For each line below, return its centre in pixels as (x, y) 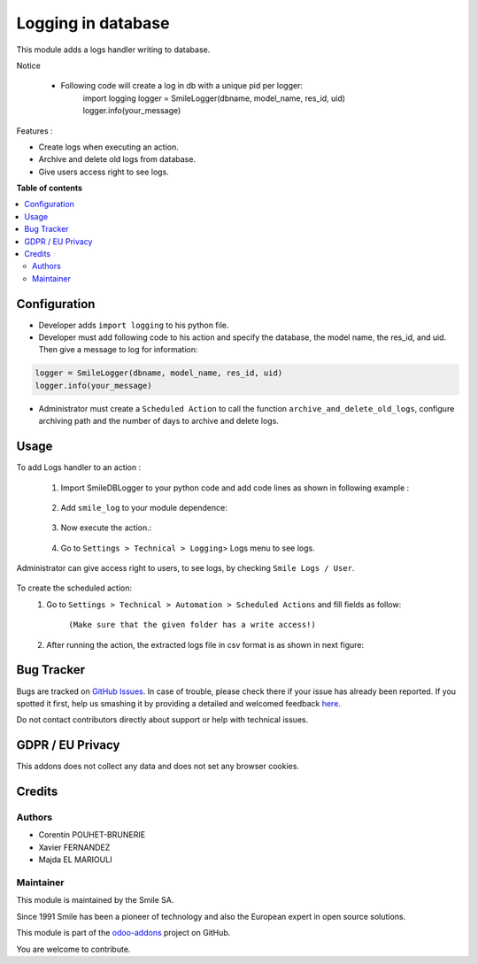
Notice (29, 66)
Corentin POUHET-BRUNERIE (92, 835)
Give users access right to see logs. (104, 172)
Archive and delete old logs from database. (117, 159)
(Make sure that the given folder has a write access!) (192, 625)
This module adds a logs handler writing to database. (113, 50)
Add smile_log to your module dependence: (144, 507)
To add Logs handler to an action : (79, 467)
